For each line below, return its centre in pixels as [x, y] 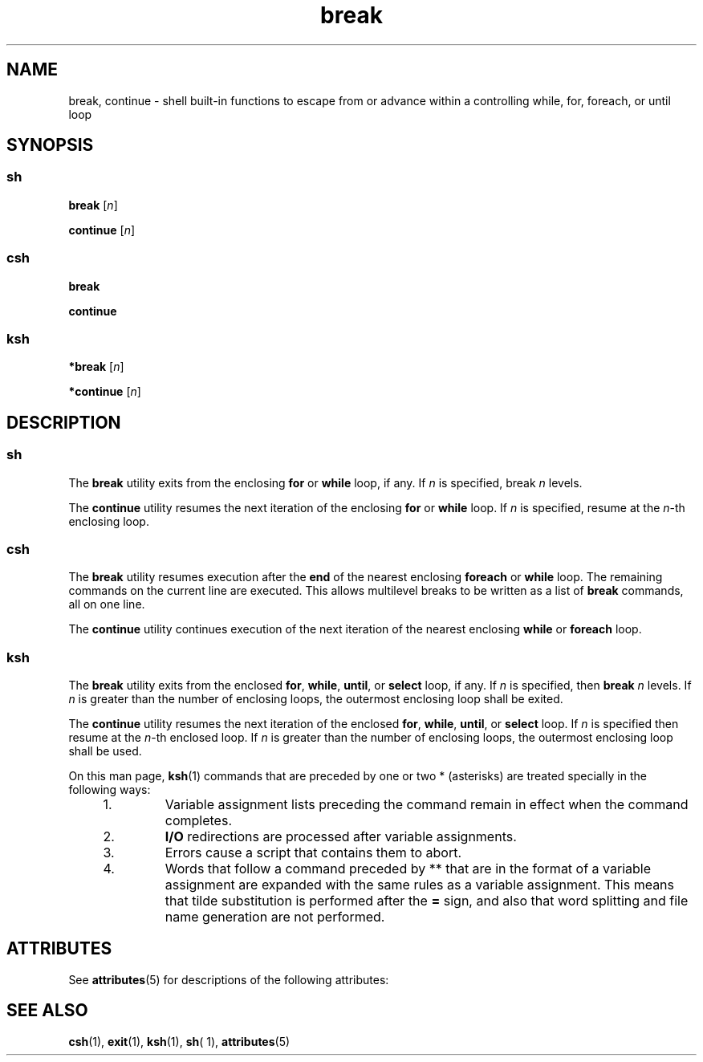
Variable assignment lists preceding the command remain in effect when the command [427, 805]
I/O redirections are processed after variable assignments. [341, 837]
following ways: [110, 790]
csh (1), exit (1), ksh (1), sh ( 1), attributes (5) [179, 1041]
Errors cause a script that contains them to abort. [313, 853]
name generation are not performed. [275, 917]
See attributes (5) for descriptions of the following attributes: [229, 979]
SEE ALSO [47, 1011]
